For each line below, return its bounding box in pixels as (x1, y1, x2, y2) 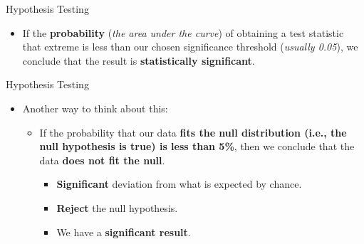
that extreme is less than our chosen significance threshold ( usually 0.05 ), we (22, 39, 358, 54)
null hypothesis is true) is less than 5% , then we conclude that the (39, 139, 355, 154)
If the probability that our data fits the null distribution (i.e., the (39, 124, 347, 139)
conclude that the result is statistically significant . (22, 53, 255, 68)
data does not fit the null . (39, 152, 165, 167)
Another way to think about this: (22, 100, 168, 115)
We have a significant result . (56, 224, 191, 239)
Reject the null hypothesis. (56, 200, 178, 215)
